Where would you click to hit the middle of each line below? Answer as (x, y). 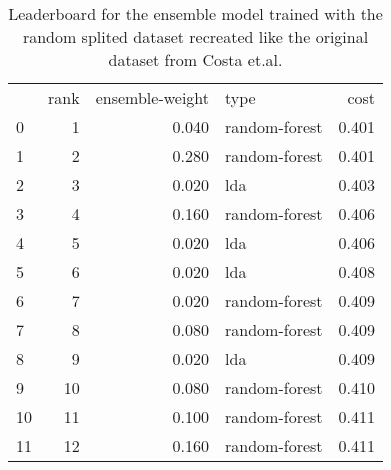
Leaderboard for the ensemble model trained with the (195, 13)
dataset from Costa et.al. (195, 59)
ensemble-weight (152, 97)
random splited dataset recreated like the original (195, 36)
